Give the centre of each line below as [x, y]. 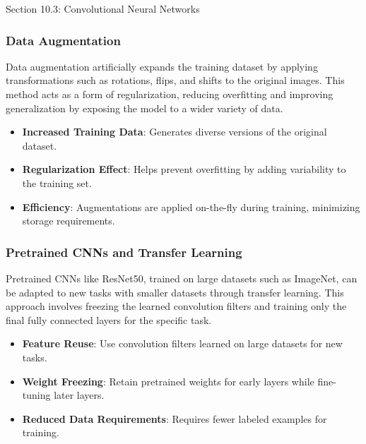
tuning [36, 395]
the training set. [57, 182]
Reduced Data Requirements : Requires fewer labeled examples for [175, 418]
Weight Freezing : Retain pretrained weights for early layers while [168, 381]
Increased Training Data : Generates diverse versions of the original [175, 132]
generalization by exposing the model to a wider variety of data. [144, 108]
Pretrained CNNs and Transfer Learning [124, 252]
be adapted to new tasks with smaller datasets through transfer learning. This [175, 292]
